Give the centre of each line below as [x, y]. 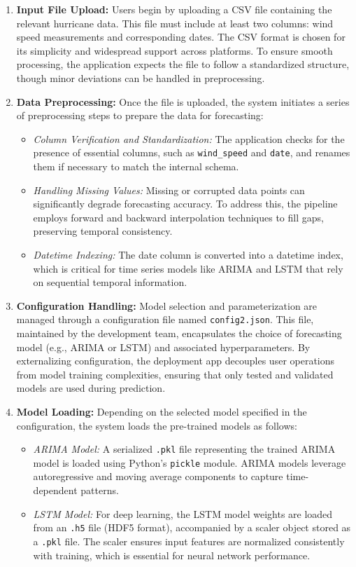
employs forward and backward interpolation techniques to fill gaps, [178, 217]
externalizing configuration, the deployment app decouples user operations [176, 361]
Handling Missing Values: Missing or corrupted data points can [169, 190]
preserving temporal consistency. [103, 231]
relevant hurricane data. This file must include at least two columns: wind [175, 23]
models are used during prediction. [91, 388]
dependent [55, 490]
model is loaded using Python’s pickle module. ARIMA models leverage [190, 462]
